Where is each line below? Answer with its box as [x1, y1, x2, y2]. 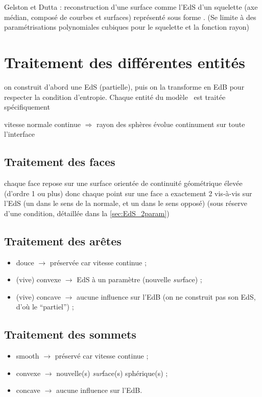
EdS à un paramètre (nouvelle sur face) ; [77, 274, 202, 285]
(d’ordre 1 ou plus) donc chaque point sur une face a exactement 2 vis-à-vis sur [4, 187, 252, 198]
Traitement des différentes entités [4, 51, 246, 72]
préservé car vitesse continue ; [55, 350, 149, 361]
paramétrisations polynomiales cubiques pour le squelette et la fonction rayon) [4, 22, 250, 32]
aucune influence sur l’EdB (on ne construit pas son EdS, [76, 291, 256, 302]
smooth [16, 350, 39, 361]
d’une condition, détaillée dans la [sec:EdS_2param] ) [4, 207, 170, 218]
